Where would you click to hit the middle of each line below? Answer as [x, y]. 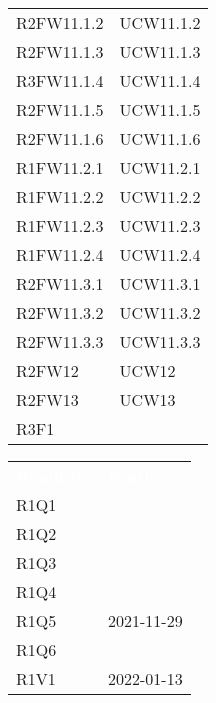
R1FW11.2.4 [60, 254]
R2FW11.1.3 [60, 51]
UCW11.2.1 [160, 167]
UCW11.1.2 [160, 22]
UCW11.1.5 [160, 109]
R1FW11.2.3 [60, 225]
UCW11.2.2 [160, 196]
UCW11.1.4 [160, 80]
